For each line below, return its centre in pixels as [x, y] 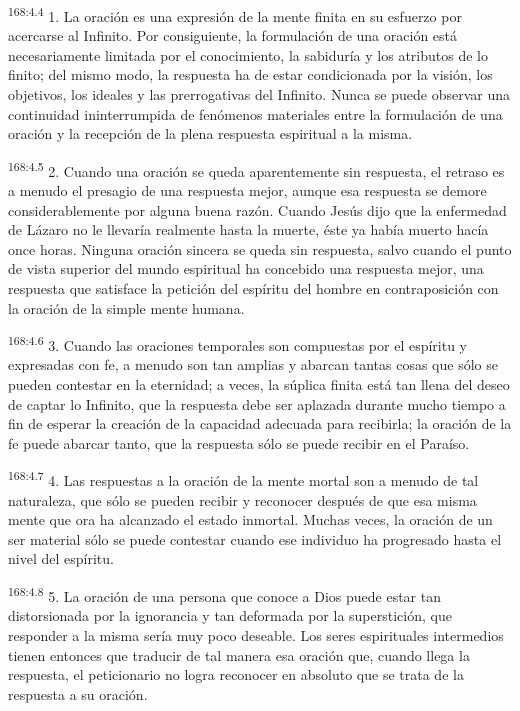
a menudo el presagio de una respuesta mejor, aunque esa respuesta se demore [247, 190]
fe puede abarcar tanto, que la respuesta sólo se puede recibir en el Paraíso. [239, 442]
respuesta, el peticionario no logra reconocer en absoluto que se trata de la [236, 674]
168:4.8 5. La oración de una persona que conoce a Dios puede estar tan [224, 594]
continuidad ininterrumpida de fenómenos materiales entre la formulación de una [255, 113]
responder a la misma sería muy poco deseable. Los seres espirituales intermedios [256, 634]
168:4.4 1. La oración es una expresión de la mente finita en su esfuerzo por [235, 14]
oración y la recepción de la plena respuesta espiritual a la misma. [210, 133]
